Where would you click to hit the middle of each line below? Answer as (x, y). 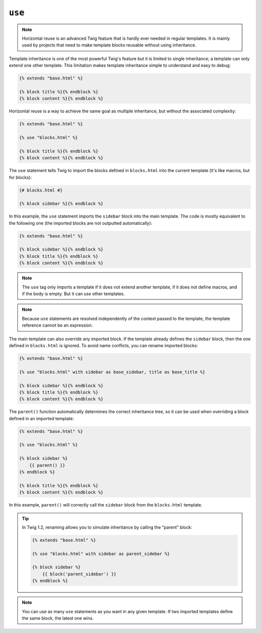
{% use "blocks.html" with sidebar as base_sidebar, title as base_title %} (112, 372)
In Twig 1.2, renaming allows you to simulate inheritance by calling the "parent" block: (107, 527)
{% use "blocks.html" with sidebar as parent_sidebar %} (101, 554)
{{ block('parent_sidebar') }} (79, 574)
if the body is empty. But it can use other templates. (73, 294)
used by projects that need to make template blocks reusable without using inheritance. (109, 45)
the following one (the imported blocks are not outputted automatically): (80, 223)
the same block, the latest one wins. (58, 618)
